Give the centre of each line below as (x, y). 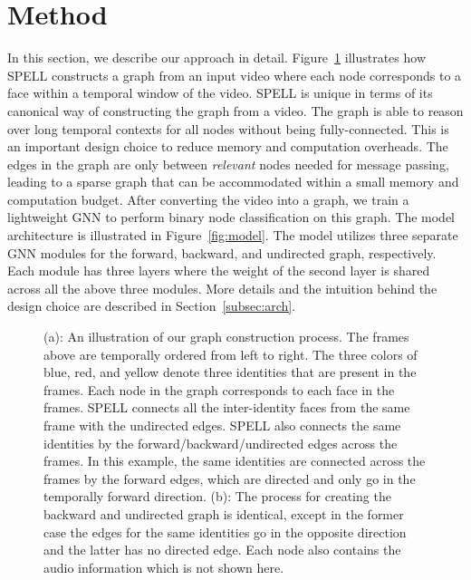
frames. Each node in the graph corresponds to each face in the (219, 389)
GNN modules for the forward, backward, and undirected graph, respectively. (222, 252)
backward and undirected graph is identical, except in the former (224, 513)
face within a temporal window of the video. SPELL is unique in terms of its (220, 93)
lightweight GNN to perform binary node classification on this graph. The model (231, 217)
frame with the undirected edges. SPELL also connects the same (222, 425)
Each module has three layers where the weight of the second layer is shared (219, 271)
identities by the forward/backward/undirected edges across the (221, 443)
